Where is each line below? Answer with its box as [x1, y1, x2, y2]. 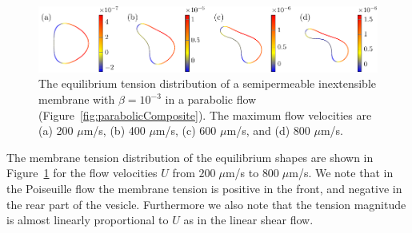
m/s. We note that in [289, 164, 394, 181]
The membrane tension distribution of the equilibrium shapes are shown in [6, 148, 374, 165]
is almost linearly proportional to [6, 211, 169, 228]
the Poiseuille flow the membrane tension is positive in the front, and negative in [6, 180, 402, 196]
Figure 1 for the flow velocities [6, 164, 158, 181]
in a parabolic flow [165, 91, 257, 108]
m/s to [225, 164, 259, 181]
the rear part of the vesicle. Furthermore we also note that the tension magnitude [6, 195, 406, 212]
